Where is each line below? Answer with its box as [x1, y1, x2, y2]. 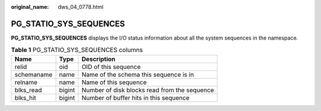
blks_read [14, 86, 42, 94]
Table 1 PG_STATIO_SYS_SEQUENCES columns [11, 46, 143, 54]
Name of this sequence [81, 78, 147, 86]
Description [81, 55, 116, 63]
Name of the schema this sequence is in [81, 70, 194, 79]
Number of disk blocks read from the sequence [81, 86, 214, 94]
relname [14, 78, 38, 86]
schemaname [14, 70, 53, 79]
